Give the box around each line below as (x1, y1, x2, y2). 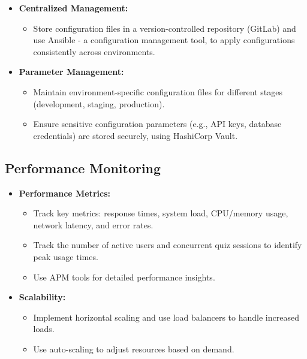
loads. (33, 322, 55, 335)
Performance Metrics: (19, 186, 111, 199)
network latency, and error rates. (33, 218, 153, 231)
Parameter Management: (19, 65, 124, 78)
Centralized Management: (19, 2, 128, 14)
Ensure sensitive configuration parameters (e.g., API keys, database (33, 117, 282, 130)
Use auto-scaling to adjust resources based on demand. (33, 342, 234, 355)
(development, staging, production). (33, 97, 165, 110)
